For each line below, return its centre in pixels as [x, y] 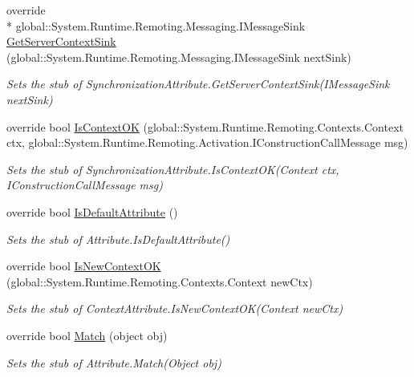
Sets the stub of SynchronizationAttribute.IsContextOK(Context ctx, [173, 169]
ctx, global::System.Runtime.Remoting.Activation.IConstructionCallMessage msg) [207, 142]
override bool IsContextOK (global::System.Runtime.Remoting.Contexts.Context [205, 126]
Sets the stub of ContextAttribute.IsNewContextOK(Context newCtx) [175, 308]
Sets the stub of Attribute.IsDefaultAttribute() [118, 239]
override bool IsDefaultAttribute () [92, 211]
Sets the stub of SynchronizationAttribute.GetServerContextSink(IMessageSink [198, 84]
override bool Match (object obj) [87, 335]
